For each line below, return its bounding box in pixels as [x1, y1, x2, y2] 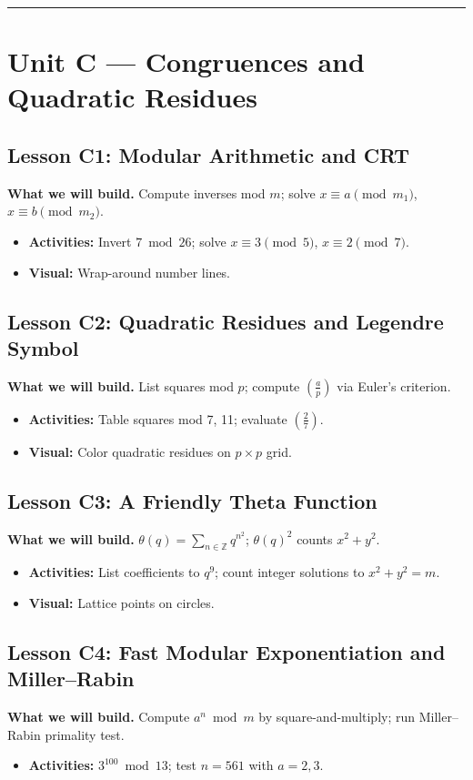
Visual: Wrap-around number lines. [28, 262, 231, 281]
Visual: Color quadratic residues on [28, 441, 231, 461]
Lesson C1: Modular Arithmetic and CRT [7, 140, 410, 168]
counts [297, 529, 333, 548]
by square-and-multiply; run [258, 707, 416, 726]
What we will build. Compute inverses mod [7, 183, 266, 202]
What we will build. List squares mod [7, 376, 234, 395]
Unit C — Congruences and [7, 43, 365, 80]
